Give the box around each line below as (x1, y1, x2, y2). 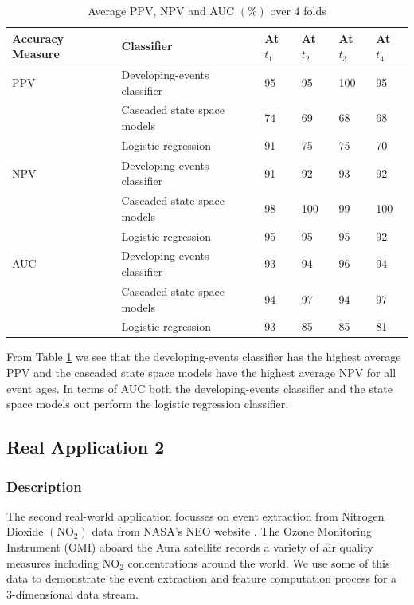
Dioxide (6, 523, 44, 540)
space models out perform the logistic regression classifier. (6, 395, 289, 412)
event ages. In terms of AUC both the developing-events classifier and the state (6, 379, 393, 396)
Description (6, 476, 82, 496)
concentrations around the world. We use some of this (127, 554, 390, 571)
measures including (6, 554, 100, 571)
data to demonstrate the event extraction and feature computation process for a (6, 570, 397, 587)
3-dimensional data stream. (6, 585, 139, 602)
